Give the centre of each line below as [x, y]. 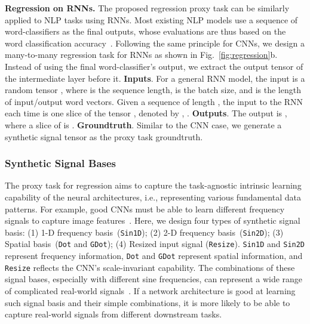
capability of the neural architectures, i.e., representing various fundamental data [153, 197]
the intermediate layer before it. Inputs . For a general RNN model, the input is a [155, 78]
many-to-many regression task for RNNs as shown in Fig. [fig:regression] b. [141, 55]
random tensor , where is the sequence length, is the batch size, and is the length [153, 90]
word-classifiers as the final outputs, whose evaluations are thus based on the [145, 31]
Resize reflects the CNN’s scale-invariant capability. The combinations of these [150, 267]
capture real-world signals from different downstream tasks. [113, 314]
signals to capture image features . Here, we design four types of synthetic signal [153, 220]
